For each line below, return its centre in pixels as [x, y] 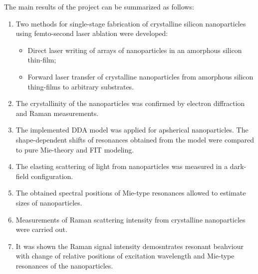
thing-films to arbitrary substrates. [81, 86]
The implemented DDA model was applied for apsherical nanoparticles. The [132, 130]
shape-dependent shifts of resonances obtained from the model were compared [135, 139]
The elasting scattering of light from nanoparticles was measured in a [122, 166]
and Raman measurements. [57, 113]
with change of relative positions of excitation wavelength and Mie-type [125, 256]
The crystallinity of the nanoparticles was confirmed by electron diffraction [130, 103]
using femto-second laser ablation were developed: [92, 33]
